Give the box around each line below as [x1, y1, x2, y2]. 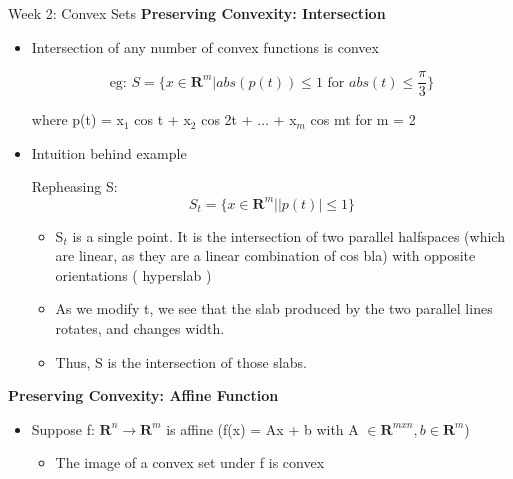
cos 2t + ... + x [201, 109, 297, 130]
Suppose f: [31, 418, 95, 439]
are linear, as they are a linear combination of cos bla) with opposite [55, 245, 476, 266]
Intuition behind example [31, 142, 187, 163]
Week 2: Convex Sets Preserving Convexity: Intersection [8, 3, 386, 23]
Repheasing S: [31, 176, 118, 197]
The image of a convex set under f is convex [55, 452, 325, 473]
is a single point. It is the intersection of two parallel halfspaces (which [72, 225, 505, 246]
